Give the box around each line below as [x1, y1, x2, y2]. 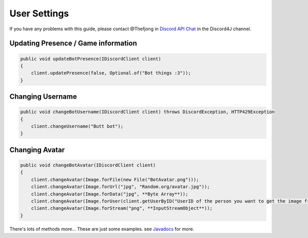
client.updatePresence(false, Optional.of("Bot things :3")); [31, 70, 191, 76]
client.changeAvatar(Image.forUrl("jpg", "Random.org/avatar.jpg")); [31, 184, 210, 190]
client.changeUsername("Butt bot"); [31, 123, 123, 130]
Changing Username [9, 93, 77, 101]
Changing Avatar [9, 145, 65, 154]
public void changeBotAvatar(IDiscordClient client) [20, 162, 156, 168]
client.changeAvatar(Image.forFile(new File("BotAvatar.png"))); [31, 176, 199, 182]
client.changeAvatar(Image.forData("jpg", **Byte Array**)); [31, 191, 188, 197]
